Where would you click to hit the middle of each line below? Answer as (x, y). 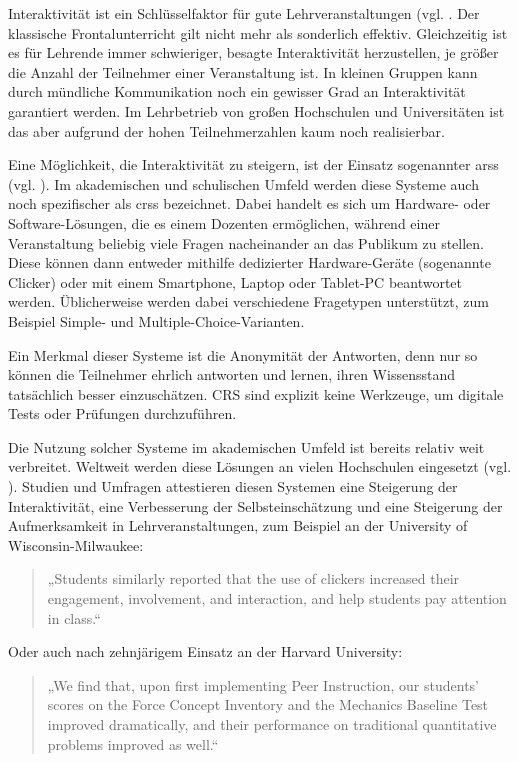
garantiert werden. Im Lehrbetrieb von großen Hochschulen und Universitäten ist (256, 110)
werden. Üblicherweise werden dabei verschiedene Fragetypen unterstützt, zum (248, 301)
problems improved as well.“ (133, 743)
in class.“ (74, 617)
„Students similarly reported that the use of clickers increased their (253, 578)
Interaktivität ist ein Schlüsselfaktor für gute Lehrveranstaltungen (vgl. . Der (244, 13)
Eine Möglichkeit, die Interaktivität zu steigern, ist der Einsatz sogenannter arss (253, 164)
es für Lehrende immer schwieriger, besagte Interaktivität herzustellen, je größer (253, 52)
